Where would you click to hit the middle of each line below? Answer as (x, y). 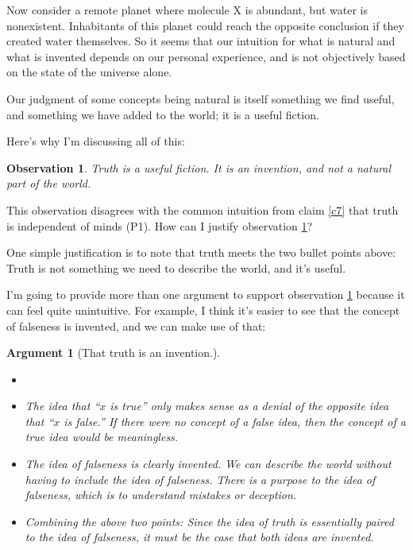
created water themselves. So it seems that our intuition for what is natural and (201, 41)
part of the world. (49, 183)
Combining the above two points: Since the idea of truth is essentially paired (209, 521)
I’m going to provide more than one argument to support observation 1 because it (206, 294)
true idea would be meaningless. (102, 437)
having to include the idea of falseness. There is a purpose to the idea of (200, 479)
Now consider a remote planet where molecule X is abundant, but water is (187, 10)
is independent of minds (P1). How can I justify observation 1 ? (160, 225)
